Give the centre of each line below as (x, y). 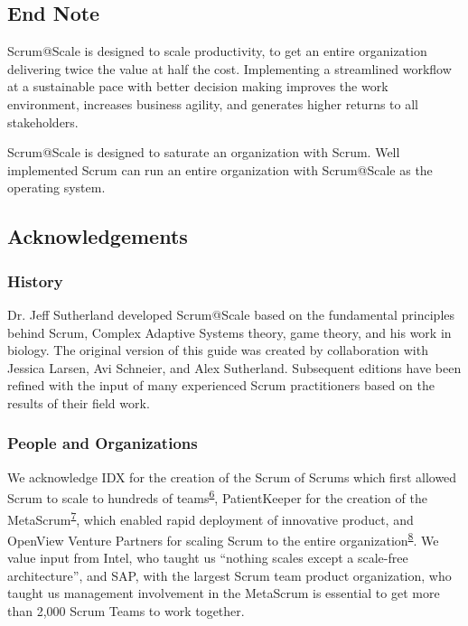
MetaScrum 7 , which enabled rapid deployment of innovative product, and (211, 518)
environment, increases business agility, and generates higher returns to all (213, 103)
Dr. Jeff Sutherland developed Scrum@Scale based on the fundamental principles (231, 314)
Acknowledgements (98, 236)
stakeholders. (43, 121)
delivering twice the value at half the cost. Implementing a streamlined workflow (229, 68)
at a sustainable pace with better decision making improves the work (198, 86)
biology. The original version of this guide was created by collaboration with (218, 350)
